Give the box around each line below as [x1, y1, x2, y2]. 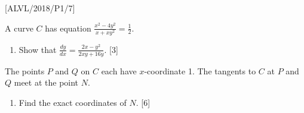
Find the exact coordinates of [19, 96, 127, 108]
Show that [19, 43, 57, 55]
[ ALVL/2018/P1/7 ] [5, 2, 75, 14]
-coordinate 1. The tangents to [144, 64, 256, 77]
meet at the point [14, 76, 79, 89]
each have [101, 64, 137, 77]
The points [5, 64, 45, 77]
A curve [5, 21, 33, 34]
